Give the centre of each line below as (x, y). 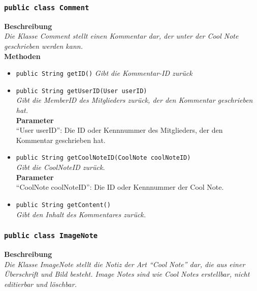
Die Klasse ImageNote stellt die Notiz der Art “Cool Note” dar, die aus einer (125, 264)
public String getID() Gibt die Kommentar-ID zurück (104, 73)
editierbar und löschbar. (40, 284)
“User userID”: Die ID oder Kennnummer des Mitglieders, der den (119, 130)
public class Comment (47, 7)
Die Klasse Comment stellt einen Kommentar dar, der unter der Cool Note (121, 36)
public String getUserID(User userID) (82, 91)
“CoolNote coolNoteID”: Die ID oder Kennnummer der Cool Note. (120, 187)
